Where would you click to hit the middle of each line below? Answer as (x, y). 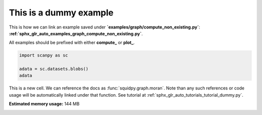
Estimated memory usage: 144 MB (44, 104)
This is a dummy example (61, 13)
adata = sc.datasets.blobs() (54, 69)
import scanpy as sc (43, 55)
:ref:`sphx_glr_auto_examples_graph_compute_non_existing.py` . (76, 33)
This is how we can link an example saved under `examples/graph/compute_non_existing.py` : (105, 27)
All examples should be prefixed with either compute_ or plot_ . (72, 43)
